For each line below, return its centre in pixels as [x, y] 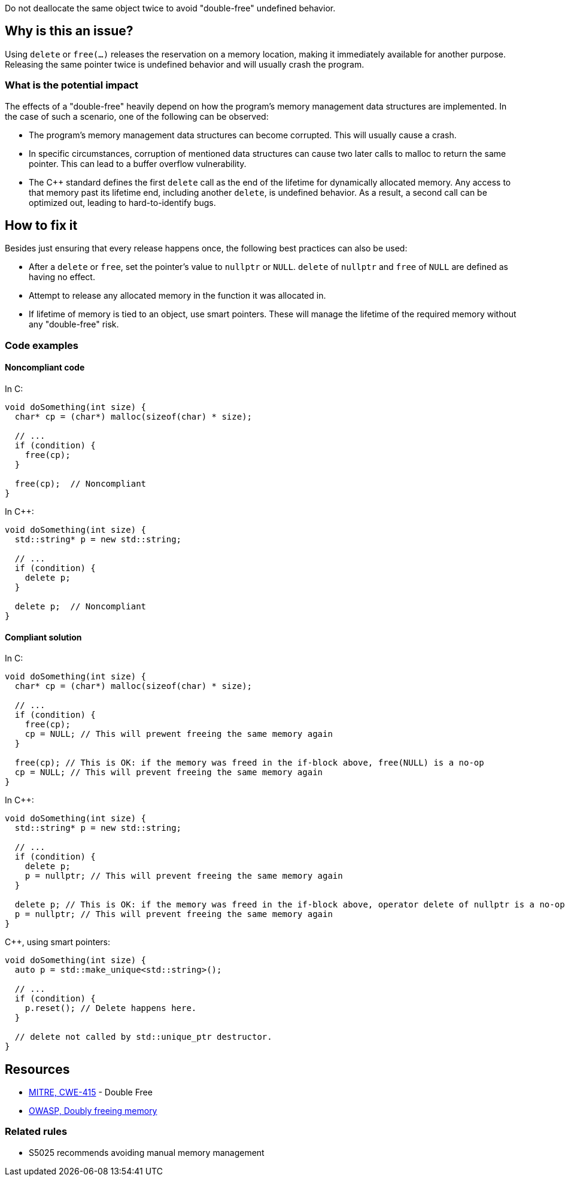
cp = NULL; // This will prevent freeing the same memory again [169, 772]
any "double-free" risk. [74, 324]
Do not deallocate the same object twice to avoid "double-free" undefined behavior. [170, 8]
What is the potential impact [72, 85]
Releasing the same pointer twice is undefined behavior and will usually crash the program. [185, 64]
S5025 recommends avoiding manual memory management [147, 1152]
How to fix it [41, 226]
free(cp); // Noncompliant [81, 484]
